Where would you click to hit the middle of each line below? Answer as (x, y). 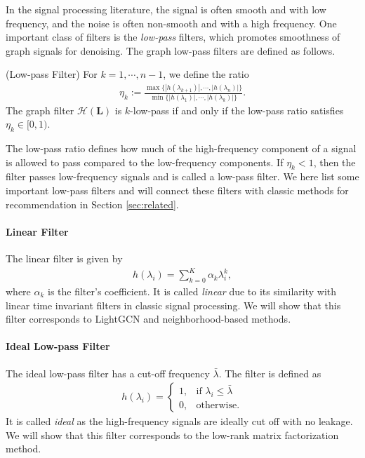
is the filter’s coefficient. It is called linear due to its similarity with (192, 291)
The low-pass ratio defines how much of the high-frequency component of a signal (181, 148)
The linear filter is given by (64, 258)
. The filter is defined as (270, 373)
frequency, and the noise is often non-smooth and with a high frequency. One (171, 23)
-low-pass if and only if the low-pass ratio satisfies (237, 110)
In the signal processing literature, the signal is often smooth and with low (166, 9)
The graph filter (40, 110)
